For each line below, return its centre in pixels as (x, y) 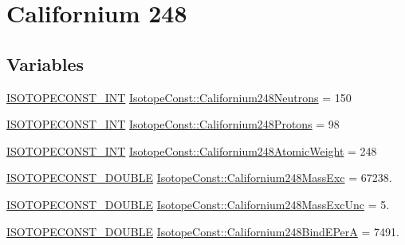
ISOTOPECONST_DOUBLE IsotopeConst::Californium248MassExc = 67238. (199, 178)
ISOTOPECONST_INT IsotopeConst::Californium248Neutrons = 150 (179, 97)
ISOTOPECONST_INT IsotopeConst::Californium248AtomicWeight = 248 (192, 150)
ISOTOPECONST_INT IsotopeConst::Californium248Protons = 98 (173, 124)
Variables (45, 63)
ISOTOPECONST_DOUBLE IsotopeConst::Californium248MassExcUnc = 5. (198, 204)
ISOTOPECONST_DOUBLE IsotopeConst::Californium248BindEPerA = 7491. (203, 231)
